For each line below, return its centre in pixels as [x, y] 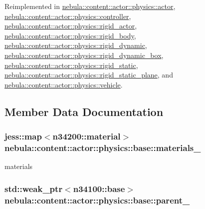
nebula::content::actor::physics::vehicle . [64, 84]
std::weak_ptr [34, 188]
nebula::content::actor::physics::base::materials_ [103, 147]
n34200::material [87, 136]
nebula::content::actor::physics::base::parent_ [97, 200]
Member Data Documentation [84, 111]
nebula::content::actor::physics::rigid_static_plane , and [89, 75]
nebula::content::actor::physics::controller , [68, 16]
